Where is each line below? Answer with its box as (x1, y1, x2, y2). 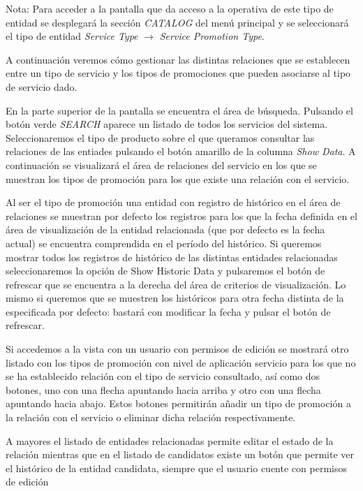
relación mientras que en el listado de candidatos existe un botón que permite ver (6, 447, 354, 462)
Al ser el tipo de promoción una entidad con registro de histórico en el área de (6, 195, 341, 210)
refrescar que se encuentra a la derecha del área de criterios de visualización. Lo (6, 277, 346, 291)
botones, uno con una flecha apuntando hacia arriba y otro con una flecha (6, 382, 321, 397)
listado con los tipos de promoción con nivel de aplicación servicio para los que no (6, 355, 356, 369)
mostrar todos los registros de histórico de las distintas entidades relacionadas (6, 249, 338, 264)
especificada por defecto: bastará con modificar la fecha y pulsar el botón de (6, 304, 331, 318)
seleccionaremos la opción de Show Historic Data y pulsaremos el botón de (6, 263, 325, 278)
